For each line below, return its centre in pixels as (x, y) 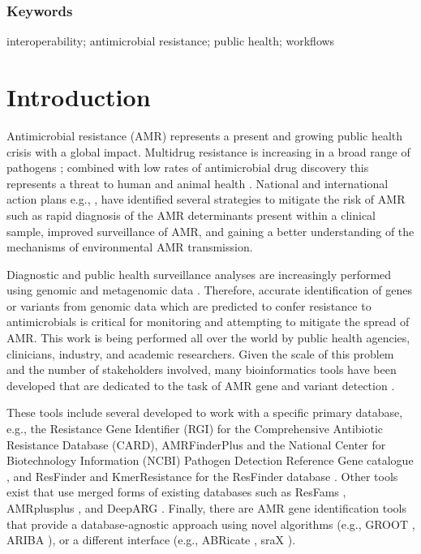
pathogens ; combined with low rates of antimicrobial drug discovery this (188, 167)
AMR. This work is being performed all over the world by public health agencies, (208, 338)
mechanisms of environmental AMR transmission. (130, 247)
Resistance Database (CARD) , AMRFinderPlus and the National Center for (196, 444)
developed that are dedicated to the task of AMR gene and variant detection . (201, 385)
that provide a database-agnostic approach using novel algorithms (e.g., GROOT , (211, 524)
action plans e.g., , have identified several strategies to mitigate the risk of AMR (206, 199)
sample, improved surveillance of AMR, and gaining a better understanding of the (210, 231)
